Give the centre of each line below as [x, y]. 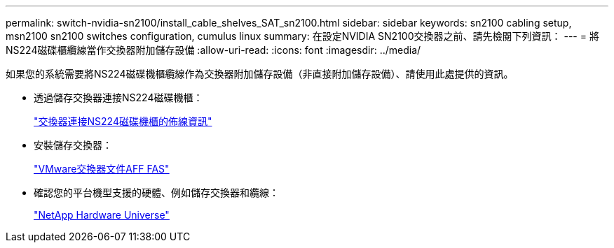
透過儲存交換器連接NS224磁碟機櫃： [118, 97]
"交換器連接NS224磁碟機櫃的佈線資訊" [123, 121]
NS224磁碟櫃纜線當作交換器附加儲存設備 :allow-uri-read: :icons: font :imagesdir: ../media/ [213, 50]
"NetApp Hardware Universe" [102, 215]
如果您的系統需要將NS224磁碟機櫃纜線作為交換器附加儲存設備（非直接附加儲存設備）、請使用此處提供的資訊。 [260, 74]
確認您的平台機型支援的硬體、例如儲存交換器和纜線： [156, 192]
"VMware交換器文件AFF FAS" [102, 169]
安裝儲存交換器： [73, 145]
